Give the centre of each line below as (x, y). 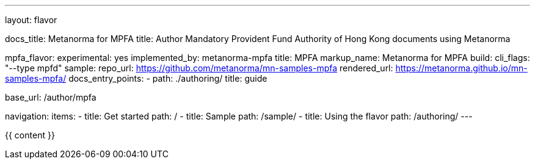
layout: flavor (31, 20)
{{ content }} (30, 135)
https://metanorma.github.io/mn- (461, 68)
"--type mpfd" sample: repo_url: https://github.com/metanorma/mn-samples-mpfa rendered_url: (199, 68)
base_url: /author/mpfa (51, 97)
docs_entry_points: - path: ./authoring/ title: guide (168, 78)
